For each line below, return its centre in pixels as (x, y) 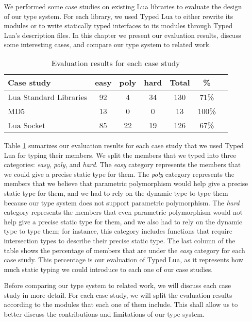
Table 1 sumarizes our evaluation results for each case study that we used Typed (124, 145)
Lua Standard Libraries (48, 97)
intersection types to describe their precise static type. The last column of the (120, 240)
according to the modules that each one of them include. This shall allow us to (121, 304)
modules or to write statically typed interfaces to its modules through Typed (118, 25)
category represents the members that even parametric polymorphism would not (123, 212)
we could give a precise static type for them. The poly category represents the (119, 174)
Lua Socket (27, 125)
